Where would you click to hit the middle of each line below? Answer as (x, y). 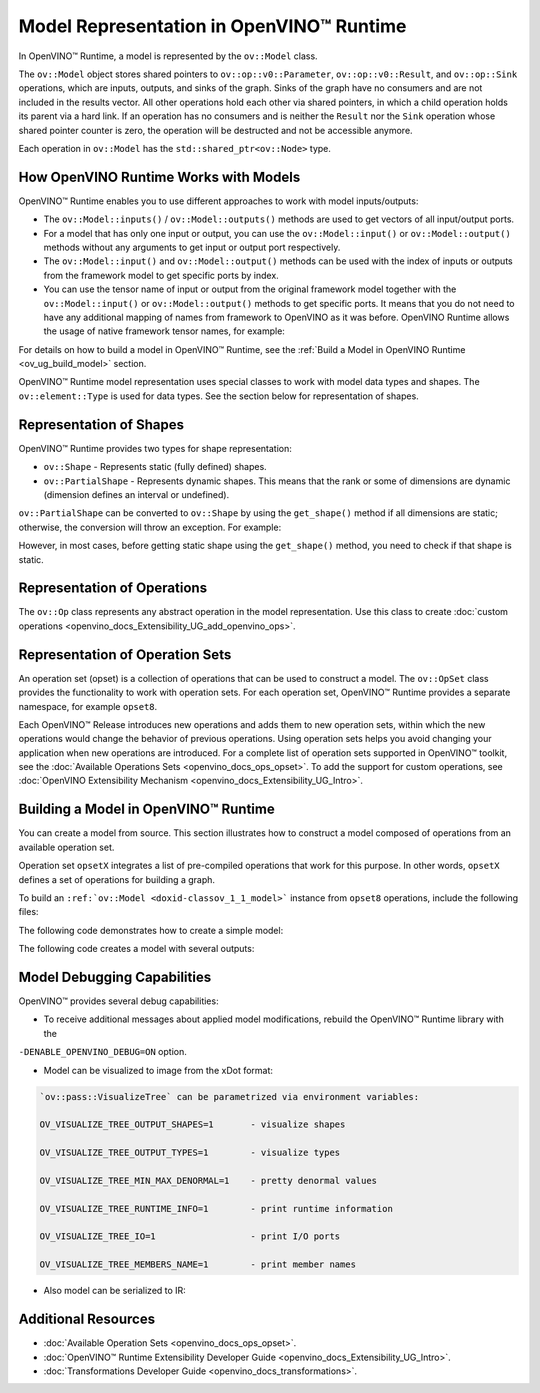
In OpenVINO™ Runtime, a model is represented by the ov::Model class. (168, 56)
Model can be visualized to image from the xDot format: (158, 1070)
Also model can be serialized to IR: (115, 1291)
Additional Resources (86, 1319)
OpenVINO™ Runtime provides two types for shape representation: (155, 448)
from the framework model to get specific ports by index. (161, 275)
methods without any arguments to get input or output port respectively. (192, 247)
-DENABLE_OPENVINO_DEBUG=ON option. (102, 1052)
